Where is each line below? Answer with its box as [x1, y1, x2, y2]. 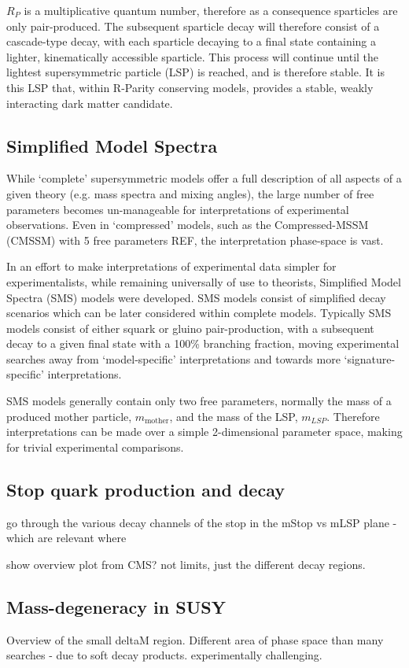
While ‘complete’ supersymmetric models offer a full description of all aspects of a [6, 170, 402, 186]
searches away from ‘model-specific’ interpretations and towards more [6, 350, 341, 367]
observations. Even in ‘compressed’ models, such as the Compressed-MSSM [6, 216, 369, 233]
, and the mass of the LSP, [169, 408, 298, 424]
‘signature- [344, 350, 396, 367]
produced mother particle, [6, 408, 132, 424]
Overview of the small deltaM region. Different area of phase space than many [6, 631, 384, 648]
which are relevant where [6, 530, 127, 546]
